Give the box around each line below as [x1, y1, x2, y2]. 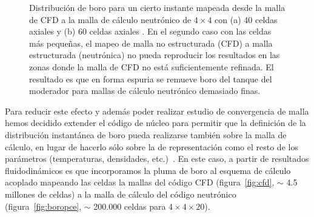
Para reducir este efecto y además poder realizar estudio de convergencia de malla [5, 104, 309, 117]
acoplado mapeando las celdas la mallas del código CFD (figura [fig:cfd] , [5, 176, 275, 189]
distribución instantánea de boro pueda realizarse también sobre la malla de [5, 128, 287, 141]
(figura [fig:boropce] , [5, 199, 82, 212]
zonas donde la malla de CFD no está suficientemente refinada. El [29, 60, 274, 73]
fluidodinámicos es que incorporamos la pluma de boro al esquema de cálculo [5, 164, 291, 176]
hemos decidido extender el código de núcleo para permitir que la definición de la [5, 116, 306, 129]
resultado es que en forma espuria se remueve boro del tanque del [29, 72, 272, 85]
